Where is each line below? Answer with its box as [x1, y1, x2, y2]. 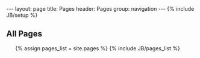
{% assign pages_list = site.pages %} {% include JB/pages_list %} [14, 44, 181, 52]
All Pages [6, 29, 43, 39]
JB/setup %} [6, 11, 38, 19]
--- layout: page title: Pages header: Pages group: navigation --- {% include [6, 5, 195, 12]
